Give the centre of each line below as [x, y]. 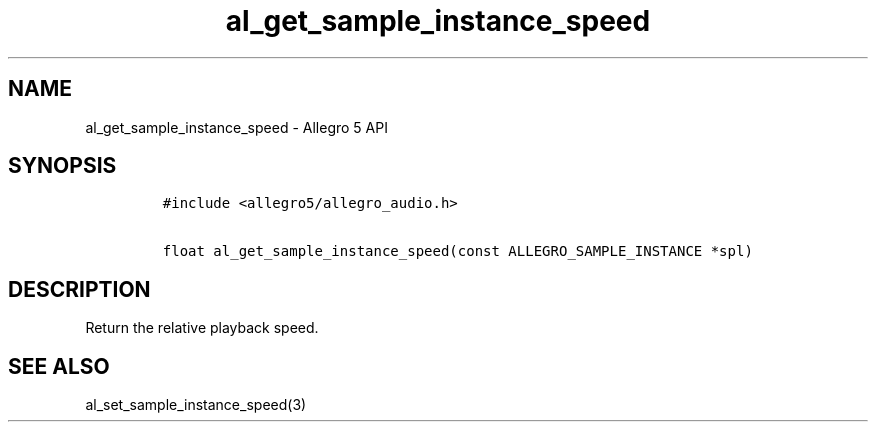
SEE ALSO [59, 366]
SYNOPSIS [62, 166]
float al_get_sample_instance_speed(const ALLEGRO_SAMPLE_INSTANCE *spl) [457, 251]
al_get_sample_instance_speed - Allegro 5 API [236, 127]
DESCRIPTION [79, 289]
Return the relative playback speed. [202, 328]
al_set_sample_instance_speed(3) [196, 405]
